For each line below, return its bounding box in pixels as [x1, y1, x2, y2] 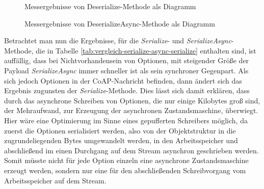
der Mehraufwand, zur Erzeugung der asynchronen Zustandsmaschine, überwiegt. [4, 105, 258, 116]
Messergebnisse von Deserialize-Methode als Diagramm [24, 1, 196, 11]
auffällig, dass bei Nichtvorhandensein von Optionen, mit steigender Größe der [4, 55, 249, 66]
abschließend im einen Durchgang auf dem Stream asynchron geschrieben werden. [4, 145, 259, 155]
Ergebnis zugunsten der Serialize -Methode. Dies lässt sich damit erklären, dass [4, 85, 250, 96]
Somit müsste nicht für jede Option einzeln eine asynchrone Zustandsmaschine [4, 155, 249, 166]
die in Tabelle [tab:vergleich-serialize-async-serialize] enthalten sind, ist [36, 45, 256, 56]
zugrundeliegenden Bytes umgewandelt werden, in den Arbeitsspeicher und [4, 135, 238, 146]
